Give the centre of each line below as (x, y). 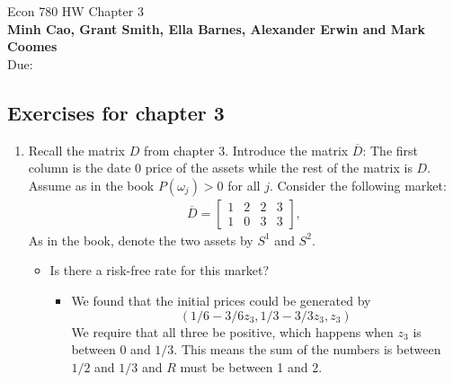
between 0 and (111, 349)
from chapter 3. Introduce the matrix (246, 150)
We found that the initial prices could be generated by (221, 300)
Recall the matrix (76, 150)
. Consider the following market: (358, 185)
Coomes (32, 46)
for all (244, 185)
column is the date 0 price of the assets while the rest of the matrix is (220, 168)
